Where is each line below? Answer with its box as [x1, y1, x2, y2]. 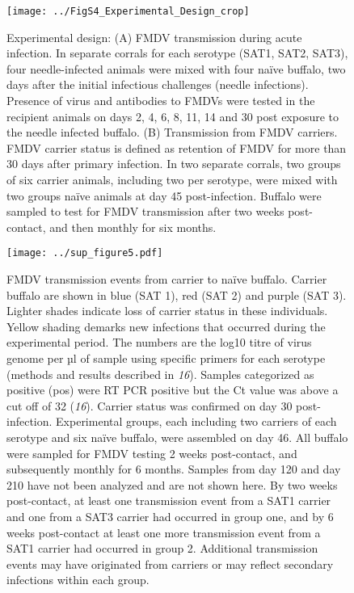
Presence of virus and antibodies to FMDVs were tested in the [6, 92, 315, 109]
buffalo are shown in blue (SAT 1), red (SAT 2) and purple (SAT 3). [6, 286, 347, 303]
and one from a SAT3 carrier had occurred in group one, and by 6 [6, 507, 334, 524]
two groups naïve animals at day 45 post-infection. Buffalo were [6, 187, 322, 204]
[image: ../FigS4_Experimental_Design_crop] [6, 6, 250, 17]
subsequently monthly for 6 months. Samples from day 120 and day [6, 461, 341, 477]
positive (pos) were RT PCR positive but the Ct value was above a [6, 381, 339, 398]
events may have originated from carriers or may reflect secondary [6, 555, 334, 572]
